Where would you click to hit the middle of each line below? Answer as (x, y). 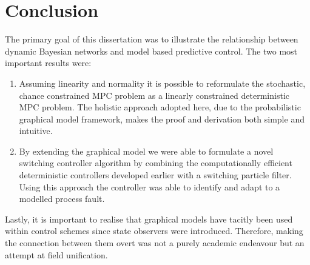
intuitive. (36, 131)
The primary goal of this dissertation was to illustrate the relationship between (152, 39)
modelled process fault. (62, 199)
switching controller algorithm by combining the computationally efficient (156, 163)
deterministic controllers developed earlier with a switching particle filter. (155, 175)
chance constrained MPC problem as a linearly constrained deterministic (154, 95)
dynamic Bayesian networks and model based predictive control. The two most (151, 51)
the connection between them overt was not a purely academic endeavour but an (155, 243)
